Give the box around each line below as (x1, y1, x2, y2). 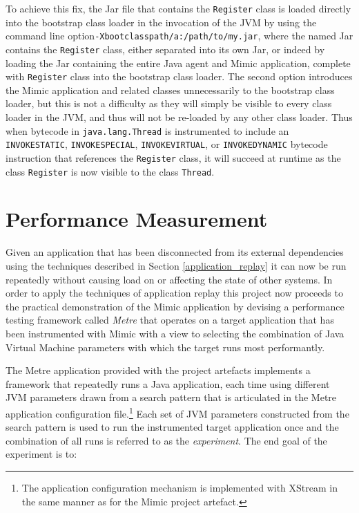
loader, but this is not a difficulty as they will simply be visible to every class (6, 96, 332, 111)
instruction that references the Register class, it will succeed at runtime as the (6, 150, 341, 165)
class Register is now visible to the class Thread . (6, 164, 215, 178)
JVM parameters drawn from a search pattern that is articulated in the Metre (6, 390, 337, 404)
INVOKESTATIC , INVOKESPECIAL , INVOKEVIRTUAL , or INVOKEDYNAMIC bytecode (6, 137, 328, 151)
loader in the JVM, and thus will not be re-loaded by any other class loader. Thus (6, 110, 353, 124)
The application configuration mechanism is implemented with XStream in (21, 480, 338, 494)
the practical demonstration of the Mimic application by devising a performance (6, 299, 345, 313)
